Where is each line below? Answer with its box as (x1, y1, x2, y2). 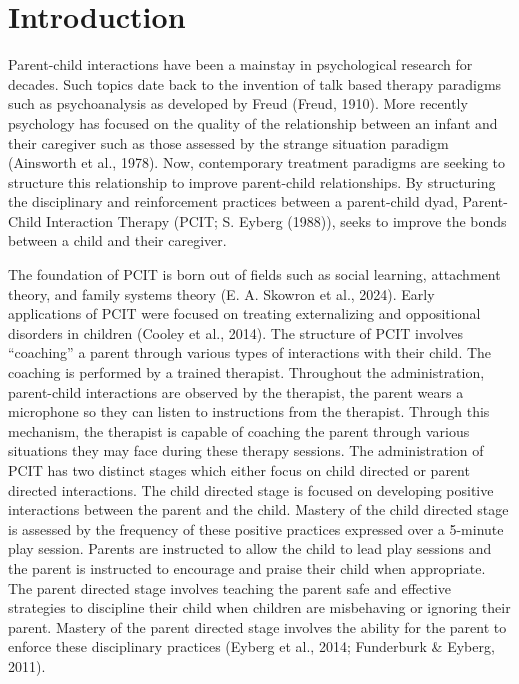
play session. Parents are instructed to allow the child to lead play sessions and (8, 538, 492, 559)
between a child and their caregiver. (8, 230, 227, 251)
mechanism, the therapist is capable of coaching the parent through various (8, 420, 470, 441)
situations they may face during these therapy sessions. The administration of (8, 440, 484, 461)
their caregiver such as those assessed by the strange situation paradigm (8, 132, 449, 153)
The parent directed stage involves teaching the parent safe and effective (8, 577, 451, 598)
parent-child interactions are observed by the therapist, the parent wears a (8, 381, 464, 402)
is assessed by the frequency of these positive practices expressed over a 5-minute (8, 518, 504, 539)
